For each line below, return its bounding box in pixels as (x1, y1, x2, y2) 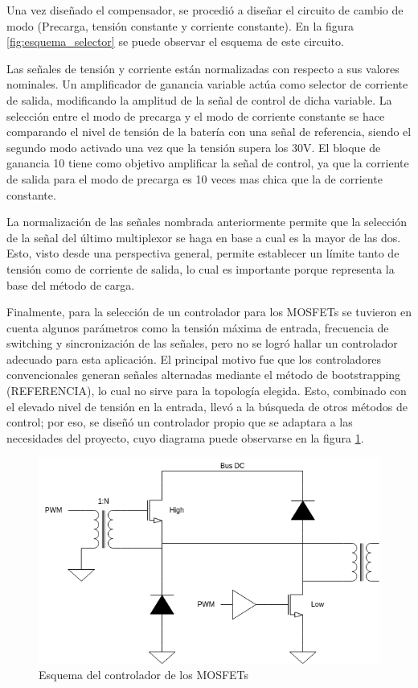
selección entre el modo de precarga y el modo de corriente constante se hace (6, 107, 385, 124)
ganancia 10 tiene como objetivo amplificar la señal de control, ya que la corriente (6, 154, 409, 171)
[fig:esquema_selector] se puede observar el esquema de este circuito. (6, 33, 344, 50)
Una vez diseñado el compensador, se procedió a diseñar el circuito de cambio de (6, 2, 404, 18)
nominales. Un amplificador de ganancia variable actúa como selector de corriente (6, 76, 408, 93)
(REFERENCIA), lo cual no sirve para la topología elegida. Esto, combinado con (6, 382, 407, 399)
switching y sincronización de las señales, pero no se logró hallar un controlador (6, 335, 398, 352)
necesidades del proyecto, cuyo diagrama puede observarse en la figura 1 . (6, 429, 364, 446)
